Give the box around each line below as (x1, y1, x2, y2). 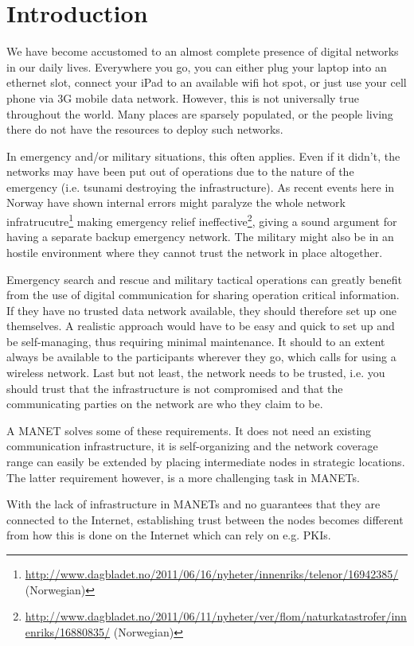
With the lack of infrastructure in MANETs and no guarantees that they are (6, 496, 381, 512)
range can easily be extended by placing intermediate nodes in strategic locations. (6, 453, 405, 470)
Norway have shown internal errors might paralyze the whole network (6, 194, 346, 211)
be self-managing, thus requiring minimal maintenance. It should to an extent (6, 333, 385, 349)
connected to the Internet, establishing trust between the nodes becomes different (6, 511, 404, 527)
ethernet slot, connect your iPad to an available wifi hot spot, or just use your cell (6, 74, 407, 91)
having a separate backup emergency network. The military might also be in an (6, 228, 394, 245)
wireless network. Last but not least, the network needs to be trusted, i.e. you (6, 364, 385, 381)
